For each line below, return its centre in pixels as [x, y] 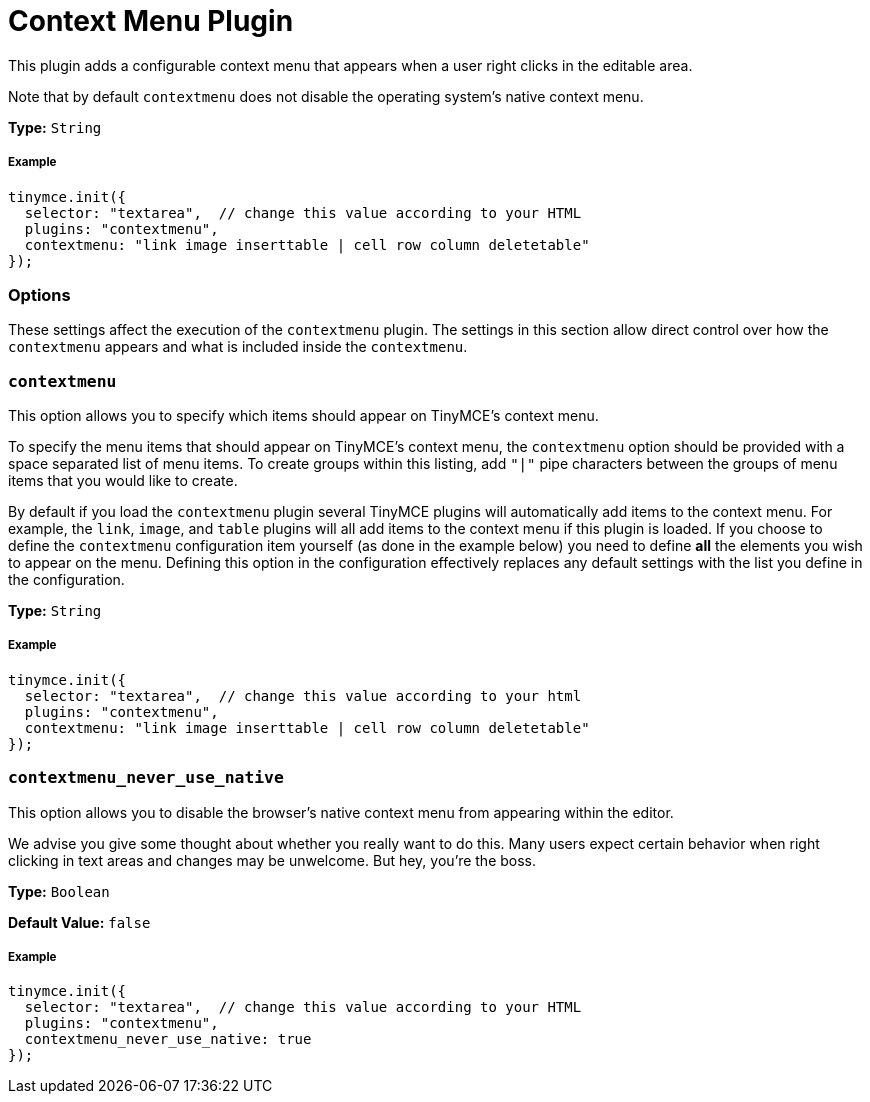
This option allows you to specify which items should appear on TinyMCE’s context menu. [303, 416]
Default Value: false [79, 922]
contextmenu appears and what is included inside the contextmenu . [238, 347]
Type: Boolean [59, 891]
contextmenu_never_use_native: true [168, 1039]
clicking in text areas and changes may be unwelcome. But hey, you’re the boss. [272, 860]
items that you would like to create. [123, 481]
